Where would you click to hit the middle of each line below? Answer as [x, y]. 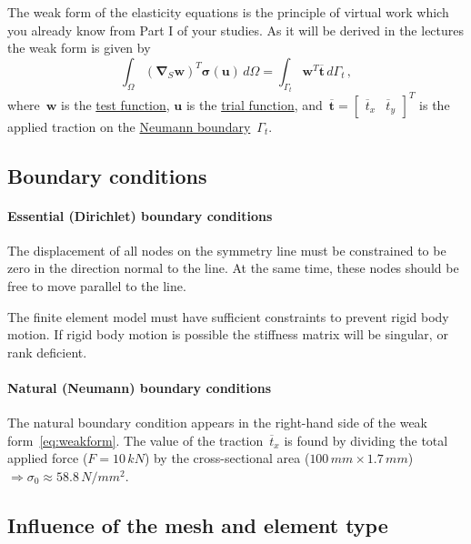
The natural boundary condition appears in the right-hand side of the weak [217, 423]
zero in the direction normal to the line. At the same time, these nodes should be [233, 268]
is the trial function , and [254, 104]
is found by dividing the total [366, 440]
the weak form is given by [79, 48]
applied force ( [48, 458]
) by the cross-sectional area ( [227, 458]
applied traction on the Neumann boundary [129, 126]
